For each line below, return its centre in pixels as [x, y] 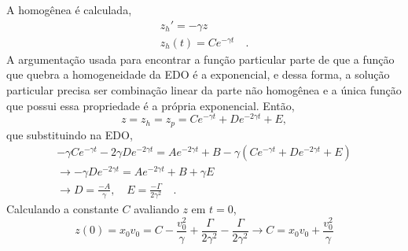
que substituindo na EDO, [70, 134]
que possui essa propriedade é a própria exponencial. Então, [151, 105]
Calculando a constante [62, 209]
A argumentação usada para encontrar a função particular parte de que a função [200, 59]
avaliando [156, 209]
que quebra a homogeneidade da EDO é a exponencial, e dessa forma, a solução [198, 74]
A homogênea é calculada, [69, 9]
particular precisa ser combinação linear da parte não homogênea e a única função [204, 89]
